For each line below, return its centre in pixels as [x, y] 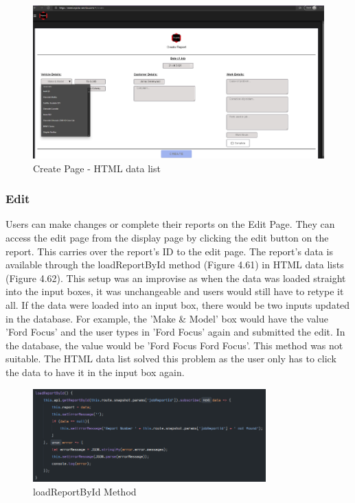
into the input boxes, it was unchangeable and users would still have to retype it [175, 291]
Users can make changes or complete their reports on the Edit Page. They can [170, 224]
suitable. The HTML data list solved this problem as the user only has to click [171, 359]
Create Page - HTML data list [97, 168]
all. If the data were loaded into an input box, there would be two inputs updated [178, 304]
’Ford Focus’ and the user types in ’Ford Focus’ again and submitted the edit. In [175, 332]
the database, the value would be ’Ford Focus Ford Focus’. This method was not [174, 345]
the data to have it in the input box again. [95, 372]
